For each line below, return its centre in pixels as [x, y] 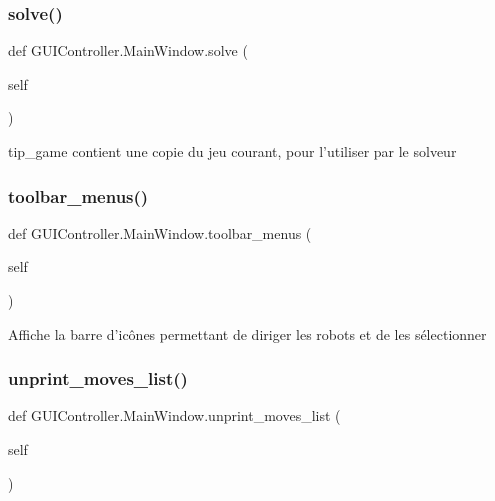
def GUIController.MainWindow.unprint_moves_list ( [174, 415]
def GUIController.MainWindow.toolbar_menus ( [160, 232]
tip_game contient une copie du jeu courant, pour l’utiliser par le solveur [232, 151]
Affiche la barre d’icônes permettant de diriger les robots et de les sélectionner [247, 333]
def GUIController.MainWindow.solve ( [128, 50]
